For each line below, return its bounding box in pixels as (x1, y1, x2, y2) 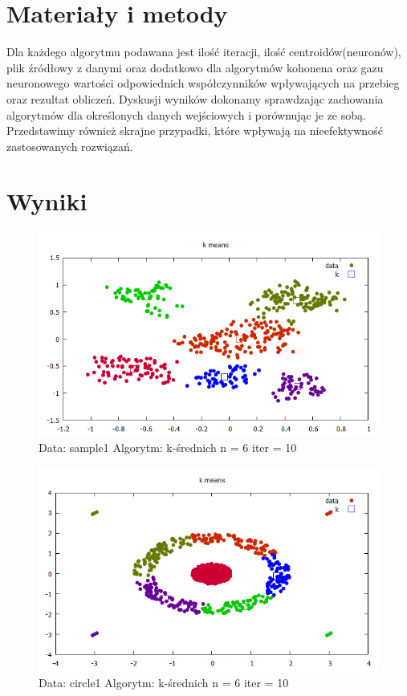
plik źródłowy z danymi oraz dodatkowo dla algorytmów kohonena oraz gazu (6, 59, 384, 75)
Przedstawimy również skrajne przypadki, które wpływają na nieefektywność (6, 122, 383, 139)
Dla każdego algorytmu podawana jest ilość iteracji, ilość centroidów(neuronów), (6, 43, 401, 60)
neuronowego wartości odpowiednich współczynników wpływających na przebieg (6, 75, 400, 92)
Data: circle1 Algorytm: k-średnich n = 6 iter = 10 (39, 674, 289, 690)
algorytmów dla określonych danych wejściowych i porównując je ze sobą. (6, 106, 366, 123)
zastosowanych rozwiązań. (6, 137, 133, 154)
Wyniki (6, 185, 88, 218)
